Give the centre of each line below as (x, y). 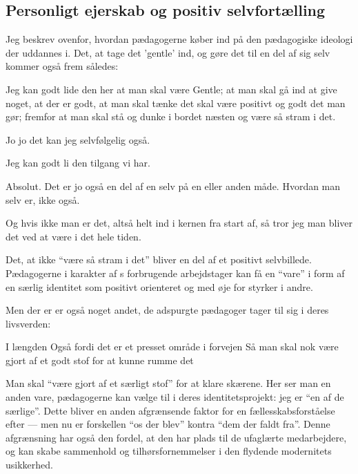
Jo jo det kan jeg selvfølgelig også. (78, 139)
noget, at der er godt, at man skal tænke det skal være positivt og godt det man (176, 103)
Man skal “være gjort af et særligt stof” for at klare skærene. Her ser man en (168, 383)
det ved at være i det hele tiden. (73, 236)
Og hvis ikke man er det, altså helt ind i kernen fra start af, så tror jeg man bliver (179, 223)
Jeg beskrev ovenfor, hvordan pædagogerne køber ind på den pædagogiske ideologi (179, 39)
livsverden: (28, 323)
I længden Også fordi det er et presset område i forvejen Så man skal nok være (172, 347)
